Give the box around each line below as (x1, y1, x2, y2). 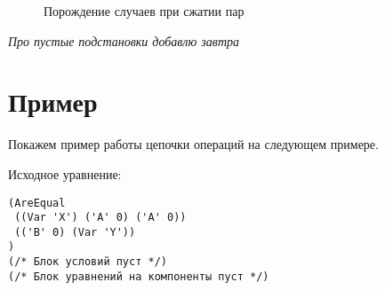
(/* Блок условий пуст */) (8, 255, 167, 269)
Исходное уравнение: (8, 164, 122, 183)
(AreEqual (8, 196, 66, 209)
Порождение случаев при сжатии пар (44, 2, 245, 20)
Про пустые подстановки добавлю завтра (8, 31, 239, 50)
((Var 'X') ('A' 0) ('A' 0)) (14, 211, 187, 224)
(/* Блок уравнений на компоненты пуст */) (8, 270, 269, 283)
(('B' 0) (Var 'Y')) (14, 225, 136, 239)
